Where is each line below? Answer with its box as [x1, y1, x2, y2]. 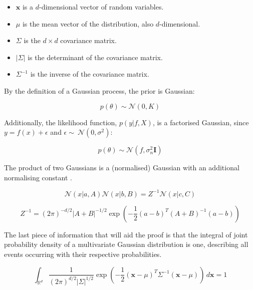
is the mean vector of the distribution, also [22, 18, 154, 29]
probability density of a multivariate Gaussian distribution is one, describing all [4, 239, 248, 249]
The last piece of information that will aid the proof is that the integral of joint [4, 229, 248, 239]
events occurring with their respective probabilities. [4, 249, 162, 259]
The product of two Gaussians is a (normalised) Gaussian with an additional [4, 162, 239, 173]
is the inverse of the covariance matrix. [30, 69, 149, 79]
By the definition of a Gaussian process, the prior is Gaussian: [4, 85, 195, 96]
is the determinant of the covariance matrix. [28, 52, 163, 62]
